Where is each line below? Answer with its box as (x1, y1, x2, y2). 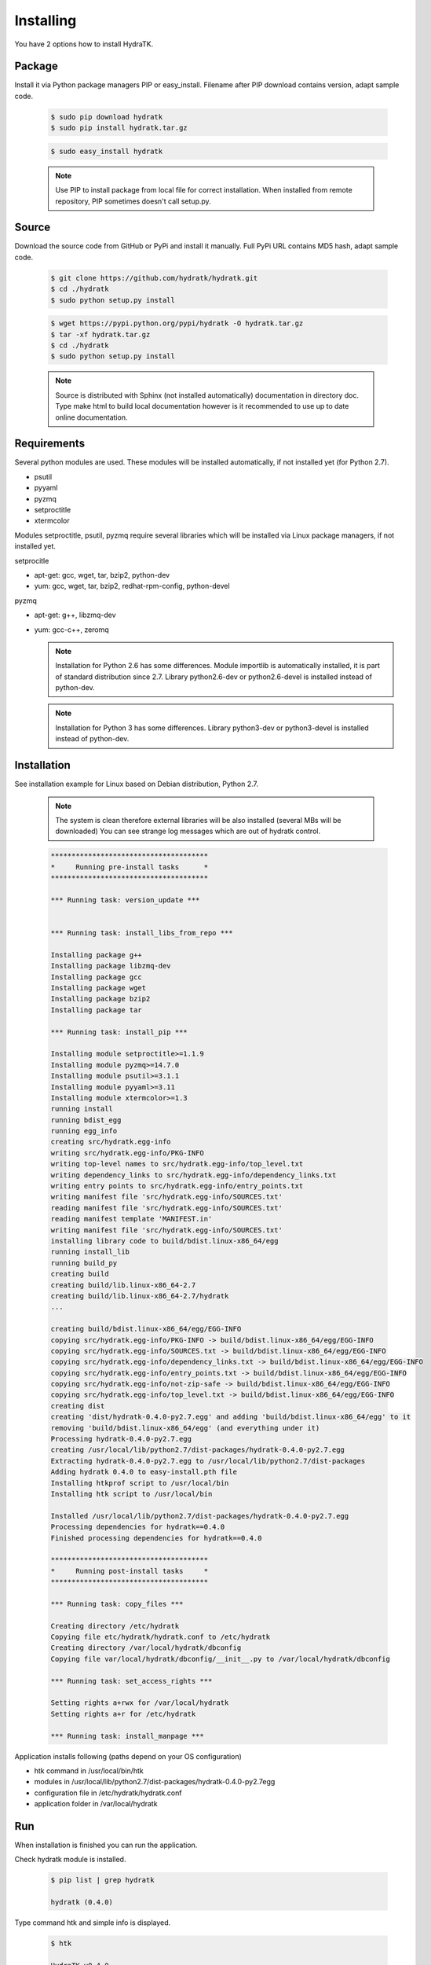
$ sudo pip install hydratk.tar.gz (50, 123, 188, 133)
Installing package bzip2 (50, 994, 151, 1004)
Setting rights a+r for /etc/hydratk (50, 1710, 196, 1718)
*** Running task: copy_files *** (50, 1600, 184, 1608)
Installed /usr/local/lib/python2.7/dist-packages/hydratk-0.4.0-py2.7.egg (50, 1511, 349, 1520)
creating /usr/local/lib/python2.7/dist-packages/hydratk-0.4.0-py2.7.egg (50, 1445, 345, 1454)
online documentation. (55, 413, 128, 422)
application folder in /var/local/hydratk (34, 1799, 158, 1809)
